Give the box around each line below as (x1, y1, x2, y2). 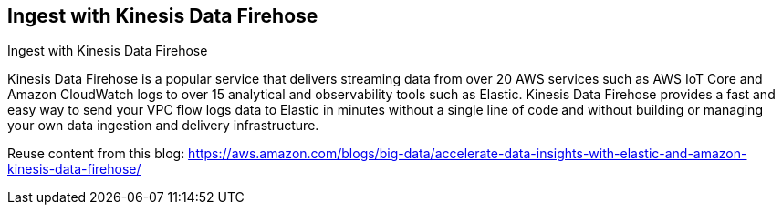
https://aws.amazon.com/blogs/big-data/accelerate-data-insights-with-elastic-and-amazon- (188, 146, 747, 162)
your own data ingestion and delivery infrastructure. (7, 117, 319, 134)
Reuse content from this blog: (7, 146, 185, 162)
